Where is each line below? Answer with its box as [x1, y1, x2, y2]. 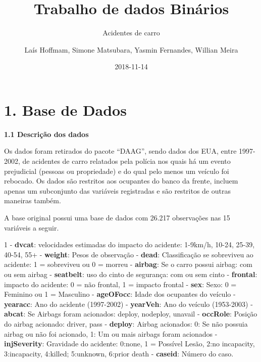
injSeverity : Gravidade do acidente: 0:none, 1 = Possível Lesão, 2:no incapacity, [4, 338, 255, 349]
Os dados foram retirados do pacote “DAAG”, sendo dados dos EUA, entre [4, 146, 237, 156]
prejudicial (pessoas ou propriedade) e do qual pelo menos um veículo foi [4, 165, 229, 176]
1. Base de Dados [4, 99, 127, 120]
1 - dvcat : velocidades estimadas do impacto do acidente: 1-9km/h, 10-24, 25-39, [4, 239, 255, 250]
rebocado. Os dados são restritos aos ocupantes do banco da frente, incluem [4, 175, 238, 186]
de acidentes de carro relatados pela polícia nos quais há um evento [22, 156, 231, 166]
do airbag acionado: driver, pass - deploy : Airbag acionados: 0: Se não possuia [4, 318, 248, 329]
